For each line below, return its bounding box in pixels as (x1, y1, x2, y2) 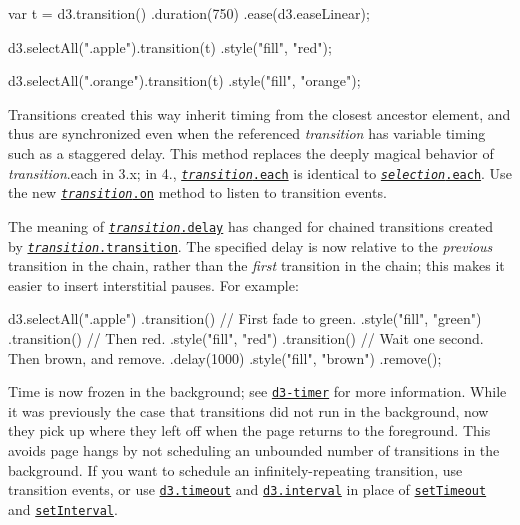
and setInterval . (8, 498, 118, 519)
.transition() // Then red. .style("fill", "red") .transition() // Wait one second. (8, 327, 484, 348)
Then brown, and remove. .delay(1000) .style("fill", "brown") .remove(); (8, 347, 442, 368)
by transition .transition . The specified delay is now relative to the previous (8, 235, 493, 256)
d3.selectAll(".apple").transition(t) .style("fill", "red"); (8, 36, 332, 57)
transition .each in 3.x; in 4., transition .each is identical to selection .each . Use (8, 162, 512, 183)
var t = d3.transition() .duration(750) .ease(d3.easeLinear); (8, 3, 370, 23)
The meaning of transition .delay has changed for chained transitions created (8, 215, 494, 236)
